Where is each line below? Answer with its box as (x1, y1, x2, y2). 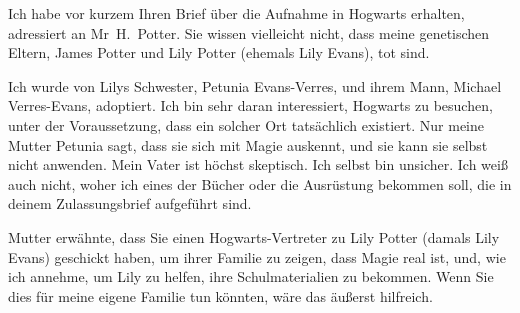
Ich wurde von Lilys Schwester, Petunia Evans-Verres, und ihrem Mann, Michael (8, 75, 502, 96)
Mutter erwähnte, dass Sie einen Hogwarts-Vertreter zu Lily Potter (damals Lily (8, 226, 500, 247)
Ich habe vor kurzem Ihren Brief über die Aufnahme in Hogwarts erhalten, (8, 3, 465, 23)
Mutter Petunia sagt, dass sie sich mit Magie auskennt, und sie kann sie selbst (8, 134, 488, 155)
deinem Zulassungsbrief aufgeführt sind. (8, 193, 252, 214)
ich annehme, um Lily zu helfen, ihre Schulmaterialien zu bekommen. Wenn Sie (8, 266, 494, 287)
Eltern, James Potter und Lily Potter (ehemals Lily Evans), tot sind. (8, 42, 430, 63)
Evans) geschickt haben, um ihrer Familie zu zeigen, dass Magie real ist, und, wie (8, 246, 506, 267)
